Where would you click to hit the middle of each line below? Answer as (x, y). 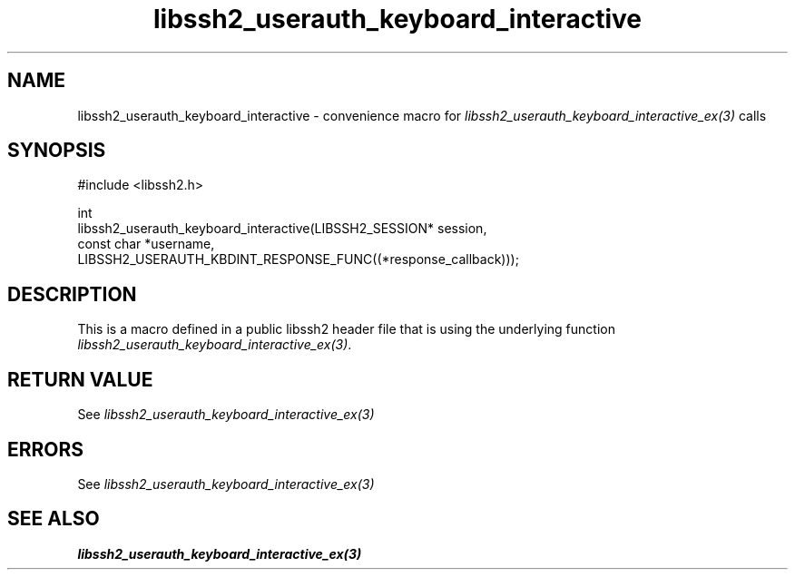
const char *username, (146, 244)
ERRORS (46, 449)
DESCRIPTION (72, 294)
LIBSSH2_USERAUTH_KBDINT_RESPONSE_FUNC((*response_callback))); (298, 259)
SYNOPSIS (57, 151)
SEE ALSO (54, 519)
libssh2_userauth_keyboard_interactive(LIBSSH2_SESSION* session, (282, 229)
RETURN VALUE (80, 379)
